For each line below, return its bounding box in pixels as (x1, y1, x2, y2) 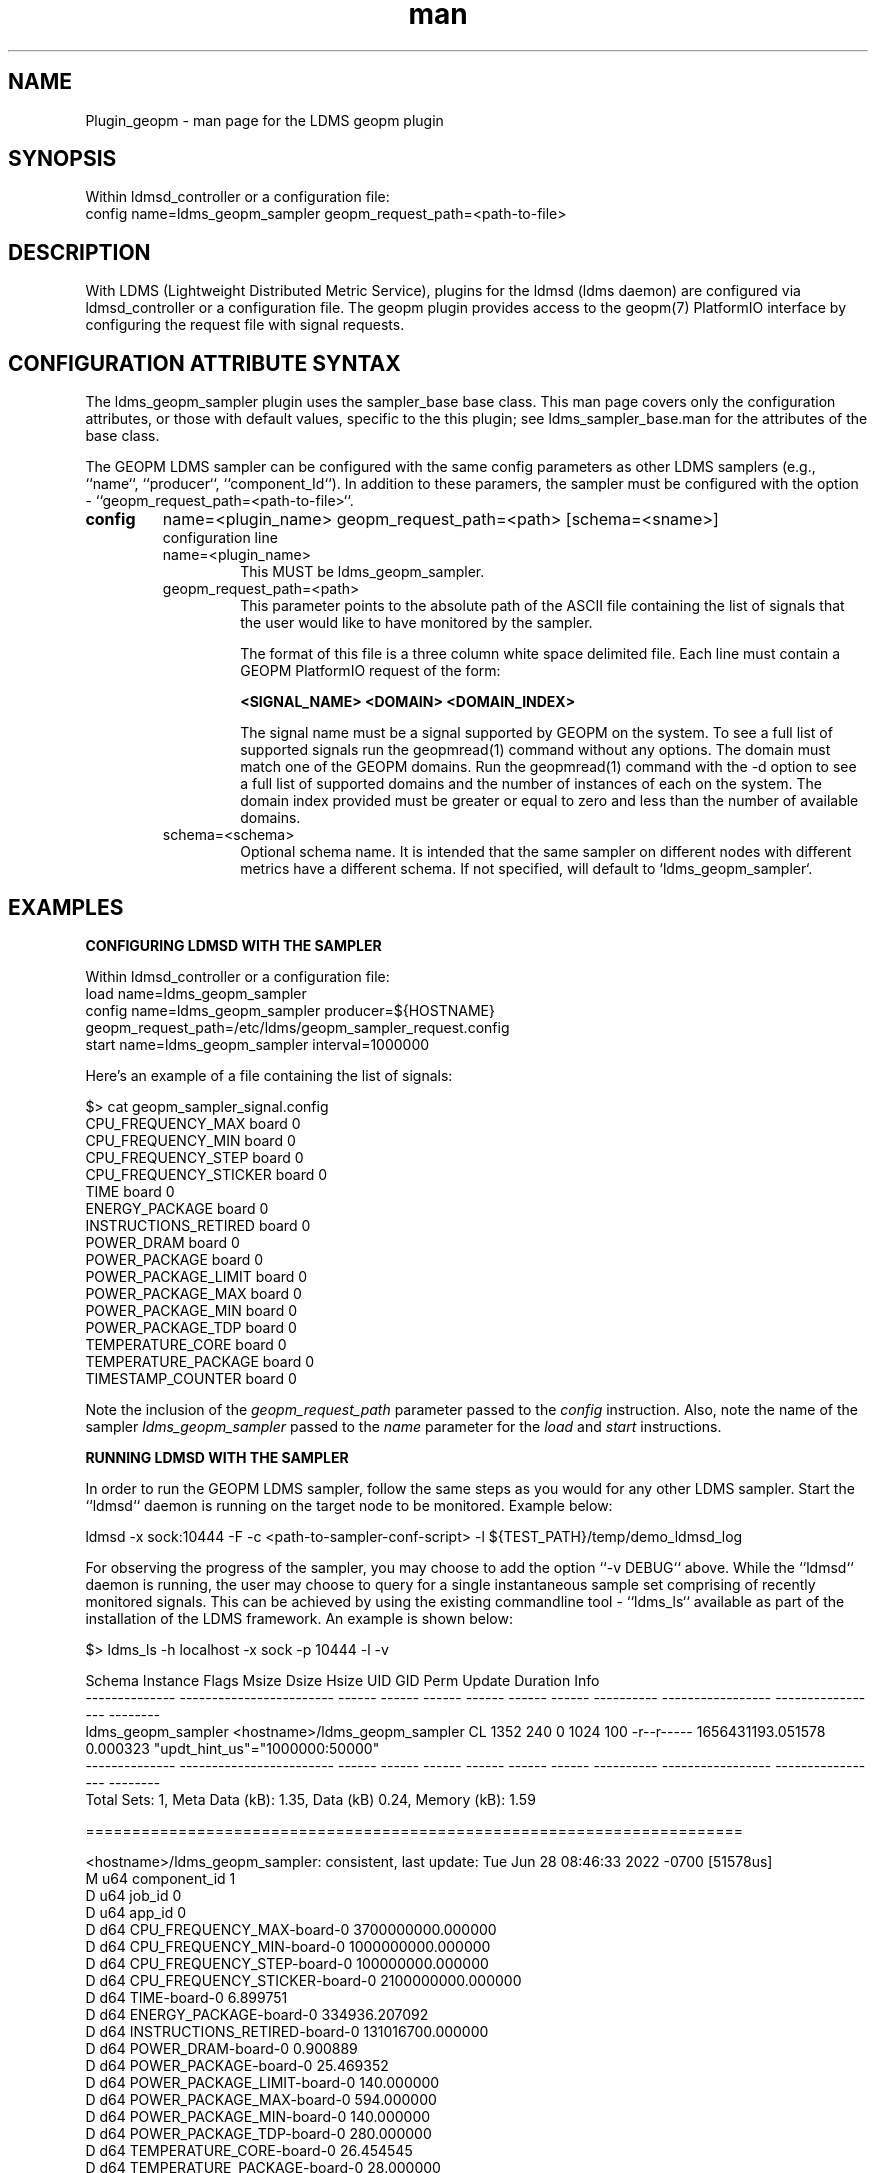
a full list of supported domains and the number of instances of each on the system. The (240, 775, 822, 793)
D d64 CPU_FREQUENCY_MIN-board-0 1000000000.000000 (85, 1937, 491, 1955)
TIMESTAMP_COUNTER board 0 (85, 1369, 297, 1387)
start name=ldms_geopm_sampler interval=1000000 (85, 1035, 430, 1053)
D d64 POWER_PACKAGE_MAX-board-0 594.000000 (85, 2090, 437, 2108)
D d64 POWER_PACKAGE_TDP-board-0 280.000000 (85, 2124, 432, 2142)
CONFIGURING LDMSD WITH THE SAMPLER (85, 936, 382, 954)
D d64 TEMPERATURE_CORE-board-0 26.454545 (85, 2141, 413, 2159)
